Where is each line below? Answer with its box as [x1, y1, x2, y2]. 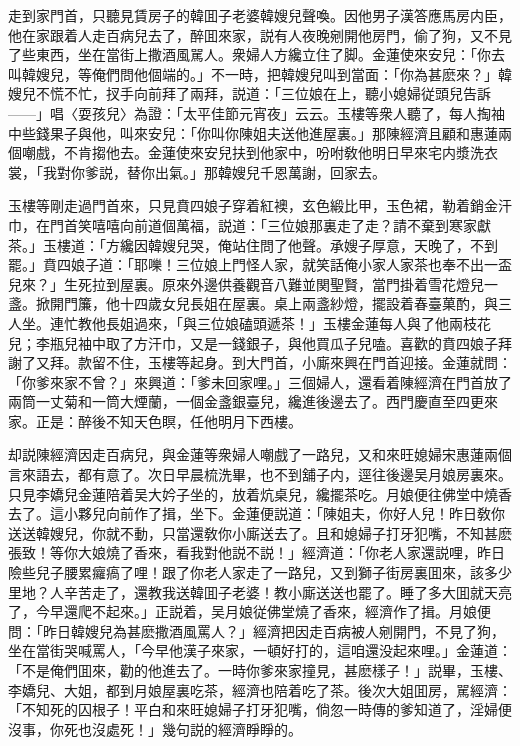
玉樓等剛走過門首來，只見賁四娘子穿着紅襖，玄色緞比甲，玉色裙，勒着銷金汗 [8, 195, 512, 216]
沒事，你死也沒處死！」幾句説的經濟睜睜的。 [8, 718, 302, 739]
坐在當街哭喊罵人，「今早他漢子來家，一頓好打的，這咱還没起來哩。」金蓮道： [8, 640, 512, 661]
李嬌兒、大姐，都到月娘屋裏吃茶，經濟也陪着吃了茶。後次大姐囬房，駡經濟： [8, 679, 512, 700]
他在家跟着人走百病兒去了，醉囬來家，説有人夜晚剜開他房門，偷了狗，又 [8, 24, 484, 45]
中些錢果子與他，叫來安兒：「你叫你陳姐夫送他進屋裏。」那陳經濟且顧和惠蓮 [8, 122, 498, 143]
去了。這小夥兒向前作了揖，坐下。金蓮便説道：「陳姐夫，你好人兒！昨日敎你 [8, 503, 505, 524]
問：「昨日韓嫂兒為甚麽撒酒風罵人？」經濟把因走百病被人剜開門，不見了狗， [8, 620, 505, 641]
